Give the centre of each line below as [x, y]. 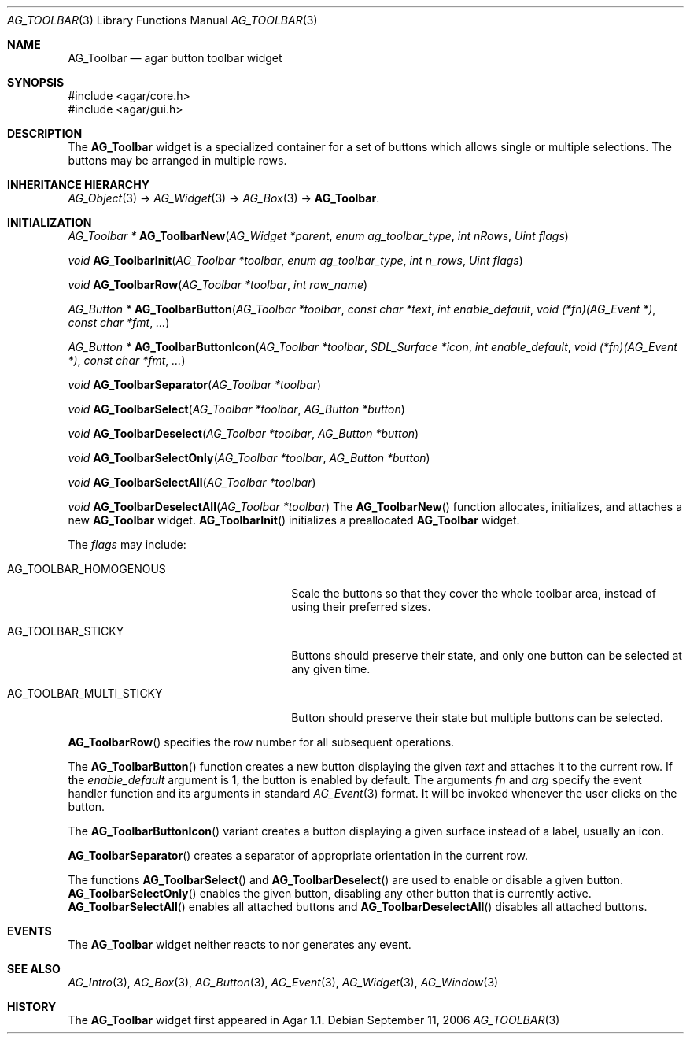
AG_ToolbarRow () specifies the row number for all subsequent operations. [261, 742]
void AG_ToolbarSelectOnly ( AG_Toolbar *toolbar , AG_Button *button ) [249, 458]
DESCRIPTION [45, 133]
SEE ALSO [34, 969]
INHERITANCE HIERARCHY [78, 185]
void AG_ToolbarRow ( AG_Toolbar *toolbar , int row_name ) [218, 285]
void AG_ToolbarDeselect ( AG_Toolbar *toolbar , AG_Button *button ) [244, 433]
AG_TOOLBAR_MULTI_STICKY [85, 693]
